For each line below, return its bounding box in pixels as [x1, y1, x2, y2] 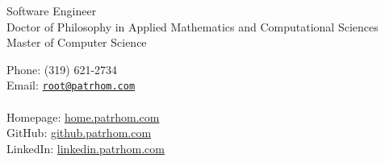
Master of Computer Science [6, 34, 147, 51]
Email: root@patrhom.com [6, 77, 136, 93]
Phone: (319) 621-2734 [6, 60, 118, 77]
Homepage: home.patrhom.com [6, 108, 160, 125]
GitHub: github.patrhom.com [6, 124, 152, 141]
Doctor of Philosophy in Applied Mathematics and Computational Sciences [6, 18, 379, 35]
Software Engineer [6, 2, 97, 19]
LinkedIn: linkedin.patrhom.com [6, 139, 165, 156]
